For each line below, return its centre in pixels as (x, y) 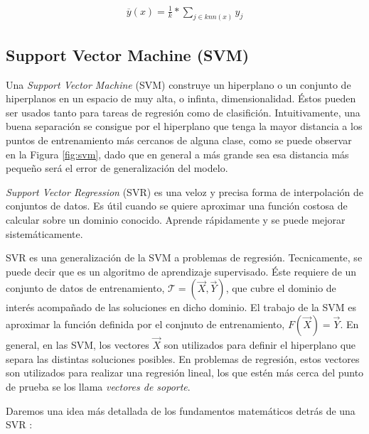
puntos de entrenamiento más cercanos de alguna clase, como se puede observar (179, 140)
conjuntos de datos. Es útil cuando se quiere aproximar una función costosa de (177, 206)
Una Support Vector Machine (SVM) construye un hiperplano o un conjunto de (178, 84)
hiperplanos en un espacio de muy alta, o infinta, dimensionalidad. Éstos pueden (181, 98)
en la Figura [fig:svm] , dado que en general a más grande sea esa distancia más (177, 154)
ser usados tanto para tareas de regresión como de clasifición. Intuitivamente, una (183, 112)
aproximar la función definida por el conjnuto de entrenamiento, (145, 324)
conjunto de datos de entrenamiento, (85, 288)
